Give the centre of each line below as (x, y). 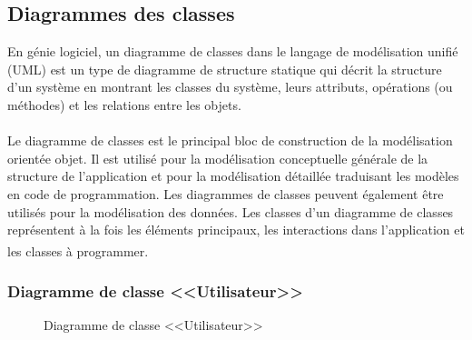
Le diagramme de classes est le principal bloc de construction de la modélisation (230, 140)
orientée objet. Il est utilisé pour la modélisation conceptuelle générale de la (218, 158)
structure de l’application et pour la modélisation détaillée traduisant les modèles (233, 176)
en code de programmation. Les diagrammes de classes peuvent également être (226, 193)
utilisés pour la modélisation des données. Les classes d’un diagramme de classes (231, 211)
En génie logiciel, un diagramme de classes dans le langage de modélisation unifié (233, 51)
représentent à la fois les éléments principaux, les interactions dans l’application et (236, 230)
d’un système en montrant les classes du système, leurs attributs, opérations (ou (230, 87)
